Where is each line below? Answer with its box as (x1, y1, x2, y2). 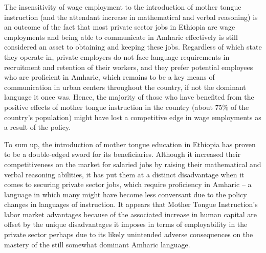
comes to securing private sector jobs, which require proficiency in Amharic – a (4, 179, 252, 190)
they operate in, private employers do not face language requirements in (4, 51, 230, 62)
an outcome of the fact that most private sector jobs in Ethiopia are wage (4, 21, 235, 32)
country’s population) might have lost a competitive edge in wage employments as (4, 111, 261, 122)
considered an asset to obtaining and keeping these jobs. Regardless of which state (4, 41, 262, 52)
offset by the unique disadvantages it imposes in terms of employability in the (4, 219, 248, 229)
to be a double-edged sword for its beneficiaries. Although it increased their (4, 149, 241, 159)
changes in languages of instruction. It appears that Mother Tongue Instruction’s (4, 199, 258, 210)
